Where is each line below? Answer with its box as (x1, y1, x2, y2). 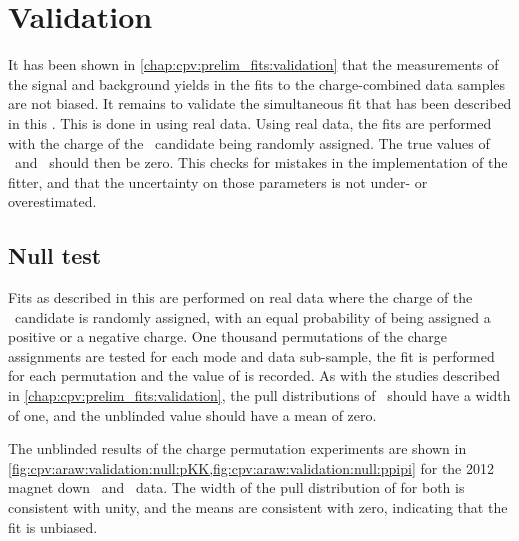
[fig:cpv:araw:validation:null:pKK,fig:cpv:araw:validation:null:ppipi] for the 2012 (8, 457, 495, 478)
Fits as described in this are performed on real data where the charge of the (8, 287, 473, 308)
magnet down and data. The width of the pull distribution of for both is (8, 477, 465, 498)
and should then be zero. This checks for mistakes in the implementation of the (14, 152, 508, 173)
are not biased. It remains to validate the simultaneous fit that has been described (8, 93, 512, 114)
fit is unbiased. (8, 516, 98, 537)
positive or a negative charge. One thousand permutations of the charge (8, 326, 448, 347)
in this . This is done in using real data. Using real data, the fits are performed (8, 112, 492, 133)
